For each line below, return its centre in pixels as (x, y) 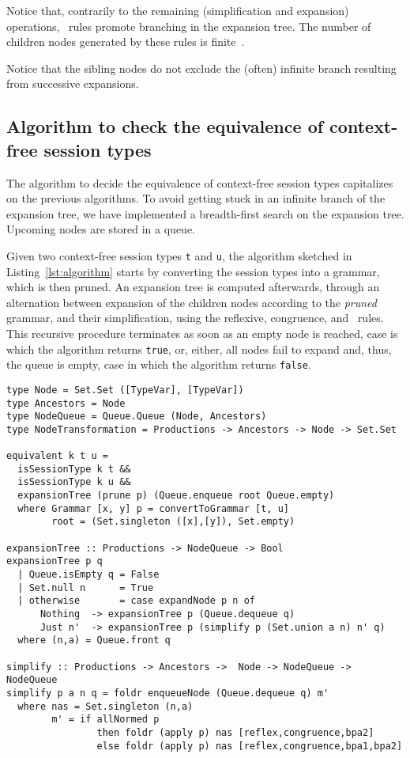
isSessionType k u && (74, 482)
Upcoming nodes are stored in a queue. (101, 229)
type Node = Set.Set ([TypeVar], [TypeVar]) (125, 390)
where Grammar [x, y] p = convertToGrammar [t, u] (153, 508)
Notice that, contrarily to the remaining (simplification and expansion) (178, 10)
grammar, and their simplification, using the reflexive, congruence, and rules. (195, 318)
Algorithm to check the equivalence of (165, 126)
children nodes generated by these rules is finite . (126, 42)
